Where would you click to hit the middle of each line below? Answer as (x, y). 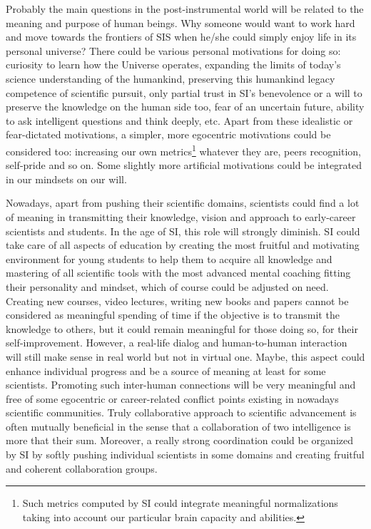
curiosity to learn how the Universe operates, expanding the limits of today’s (173, 65)
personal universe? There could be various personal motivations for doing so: (173, 50)
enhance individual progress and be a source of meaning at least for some (166, 370)
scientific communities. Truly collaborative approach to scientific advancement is (181, 412)
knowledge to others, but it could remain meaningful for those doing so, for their (182, 328)
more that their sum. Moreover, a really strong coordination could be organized (179, 440)
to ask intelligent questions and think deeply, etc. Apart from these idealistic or (179, 120)
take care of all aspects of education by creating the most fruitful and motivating (183, 245)
